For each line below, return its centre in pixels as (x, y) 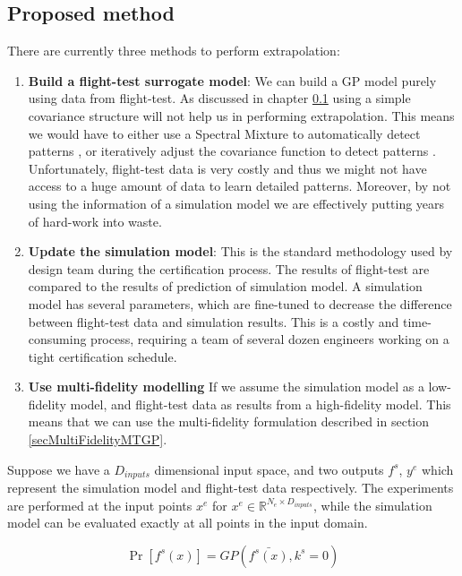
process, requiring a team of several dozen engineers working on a (270, 339)
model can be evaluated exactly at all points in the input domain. (188, 523)
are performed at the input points (100, 505)
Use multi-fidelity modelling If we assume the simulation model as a (226, 387)
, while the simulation (372, 505)
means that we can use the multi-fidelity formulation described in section (228, 421)
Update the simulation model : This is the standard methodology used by (240, 251)
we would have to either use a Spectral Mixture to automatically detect (224, 133)
